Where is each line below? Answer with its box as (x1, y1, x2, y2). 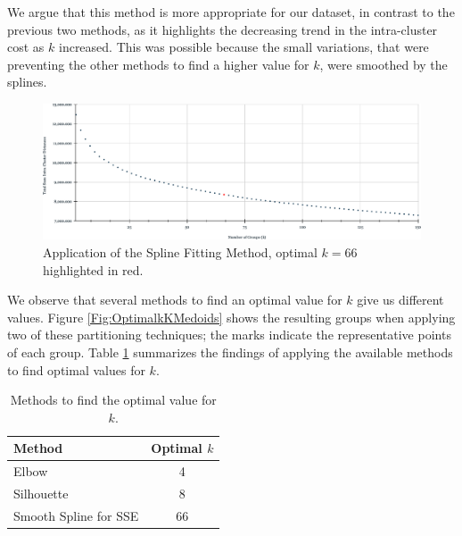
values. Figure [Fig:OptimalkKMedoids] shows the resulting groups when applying (7, 307, 456, 326)
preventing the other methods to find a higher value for (7, 54, 309, 73)
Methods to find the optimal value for (10, 390, 217, 409)
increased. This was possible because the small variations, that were (58, 38, 429, 56)
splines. (7, 72, 47, 91)
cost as (7, 38, 45, 56)
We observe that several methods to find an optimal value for (7, 290, 342, 309)
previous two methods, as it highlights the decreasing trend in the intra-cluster (7, 20, 438, 38)
